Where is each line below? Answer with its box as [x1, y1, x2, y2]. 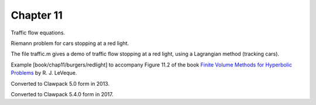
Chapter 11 [11, 9, 63, 22]
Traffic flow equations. [11, 29, 66, 36]
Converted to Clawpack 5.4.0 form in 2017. [11, 90, 114, 97]
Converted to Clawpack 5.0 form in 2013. [11, 80, 110, 87]
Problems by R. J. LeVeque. [11, 69, 77, 76]
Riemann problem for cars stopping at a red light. [11, 40, 129, 47]
